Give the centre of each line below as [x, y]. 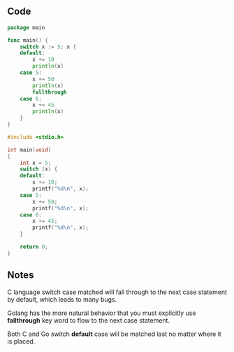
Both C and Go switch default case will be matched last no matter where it [114, 334]
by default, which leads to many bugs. [62, 299]
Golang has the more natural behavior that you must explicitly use [102, 313]
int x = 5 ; [36, 163]
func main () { [28, 40]
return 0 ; [34, 247]
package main [26, 27]
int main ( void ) [29, 149]
